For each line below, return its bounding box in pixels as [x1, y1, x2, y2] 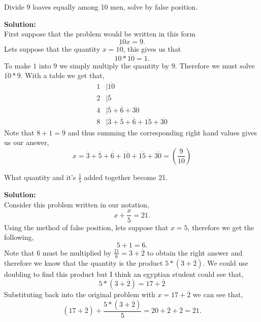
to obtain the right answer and [147, 247, 243, 258]
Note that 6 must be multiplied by [4, 247, 111, 258]
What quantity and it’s [4, 171, 76, 182]
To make [4, 60, 31, 70]
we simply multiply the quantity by [59, 60, 170, 70]
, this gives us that [123, 43, 181, 54]
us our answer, [4, 137, 49, 148]
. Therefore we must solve [175, 60, 255, 70]
